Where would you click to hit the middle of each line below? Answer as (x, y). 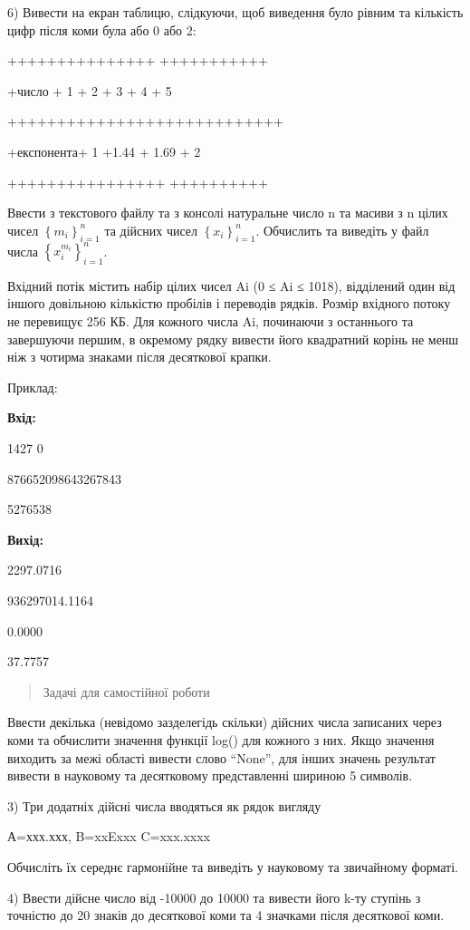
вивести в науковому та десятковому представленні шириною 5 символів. (210, 775)
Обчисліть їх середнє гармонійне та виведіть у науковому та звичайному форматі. (233, 866)
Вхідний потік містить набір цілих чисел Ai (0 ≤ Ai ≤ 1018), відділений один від (231, 285)
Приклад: (33, 387)
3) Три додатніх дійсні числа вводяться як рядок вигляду (164, 805)
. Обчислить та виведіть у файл (342, 230)
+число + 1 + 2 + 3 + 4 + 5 (90, 90)
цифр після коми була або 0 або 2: (102, 29)
